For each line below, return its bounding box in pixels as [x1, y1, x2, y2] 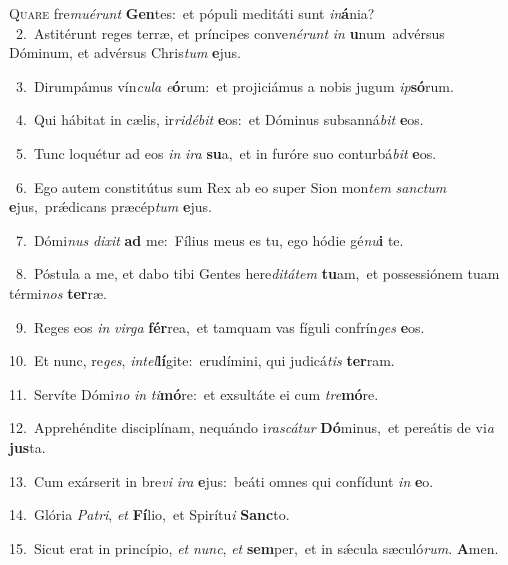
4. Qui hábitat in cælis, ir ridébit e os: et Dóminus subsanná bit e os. [15, 109, 424, 130]
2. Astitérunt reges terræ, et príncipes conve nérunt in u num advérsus [15, 22, 445, 43]
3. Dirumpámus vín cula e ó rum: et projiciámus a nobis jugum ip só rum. [15, 75, 454, 96]
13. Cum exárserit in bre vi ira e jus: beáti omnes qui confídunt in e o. [9, 470, 434, 491]
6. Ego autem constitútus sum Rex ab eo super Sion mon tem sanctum [15, 176, 447, 197]
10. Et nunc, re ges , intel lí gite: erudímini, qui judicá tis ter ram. [9, 350, 395, 371]
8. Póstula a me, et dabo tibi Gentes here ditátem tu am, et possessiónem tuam [15, 263, 500, 284]
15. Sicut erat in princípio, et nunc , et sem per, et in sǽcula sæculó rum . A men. [9, 537, 499, 558]
